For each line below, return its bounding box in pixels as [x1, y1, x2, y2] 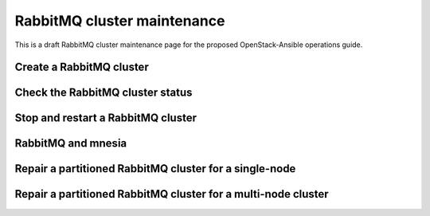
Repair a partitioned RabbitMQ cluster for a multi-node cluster [14, 187, 330, 201]
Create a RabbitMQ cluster [14, 61, 149, 74]
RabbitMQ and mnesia [14, 136, 127, 151]
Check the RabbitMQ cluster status [14, 86, 193, 100]
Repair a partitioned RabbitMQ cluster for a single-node [14, 162, 296, 175]
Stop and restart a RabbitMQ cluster [14, 112, 197, 125]
